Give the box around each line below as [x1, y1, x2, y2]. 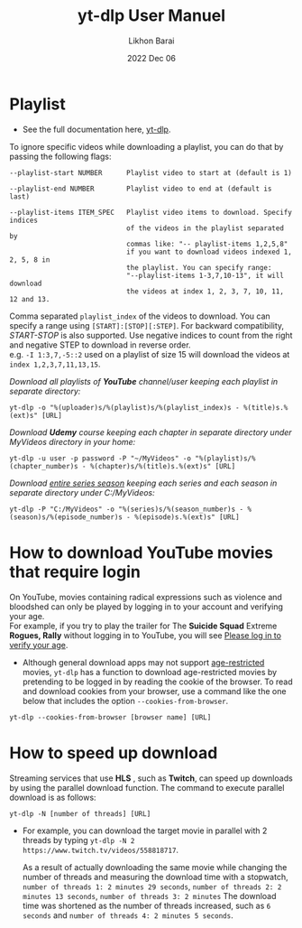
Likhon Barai [128, 35, 175, 46]
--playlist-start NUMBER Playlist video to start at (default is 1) [9, 168, 293, 177]
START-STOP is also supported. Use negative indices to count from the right [9, 329, 293, 340]
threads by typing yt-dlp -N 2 [22, 834, 135, 845]
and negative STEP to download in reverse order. [9, 339, 191, 350]
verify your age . [9, 639, 69, 650]
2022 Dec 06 [126, 52, 177, 63]
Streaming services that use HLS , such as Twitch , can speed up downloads [9, 773, 293, 784]
